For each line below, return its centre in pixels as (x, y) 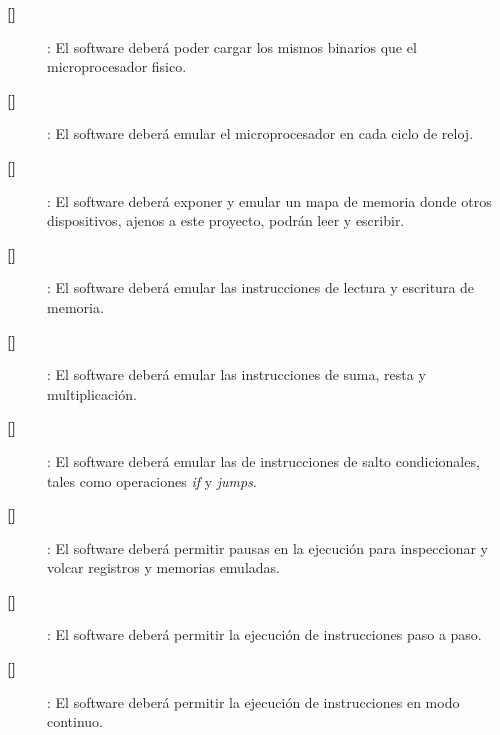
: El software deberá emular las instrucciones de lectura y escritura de (261, 287)
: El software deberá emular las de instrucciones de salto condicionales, (263, 460)
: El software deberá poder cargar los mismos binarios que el (232, 46)
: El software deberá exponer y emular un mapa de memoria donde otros (269, 200)
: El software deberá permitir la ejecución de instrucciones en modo (253, 701)
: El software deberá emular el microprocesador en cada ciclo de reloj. (260, 133)
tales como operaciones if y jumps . (152, 480)
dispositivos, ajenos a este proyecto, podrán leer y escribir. (226, 220)
